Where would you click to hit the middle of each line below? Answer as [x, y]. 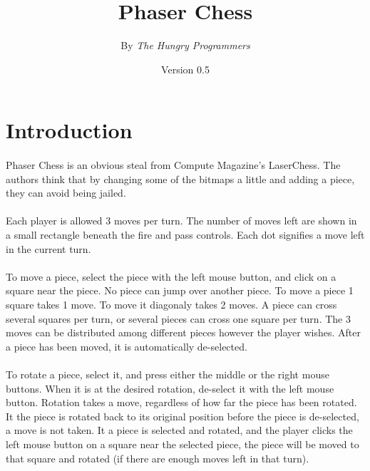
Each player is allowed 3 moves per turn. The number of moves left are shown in [181, 221]
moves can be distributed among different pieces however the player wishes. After [183, 332]
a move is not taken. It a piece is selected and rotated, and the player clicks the [179, 430]
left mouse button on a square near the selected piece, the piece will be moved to [183, 444]
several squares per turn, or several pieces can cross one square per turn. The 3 [178, 318]
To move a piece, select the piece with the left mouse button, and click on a [171, 276]
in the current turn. [48, 248]
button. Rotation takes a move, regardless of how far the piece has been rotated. [181, 402]
